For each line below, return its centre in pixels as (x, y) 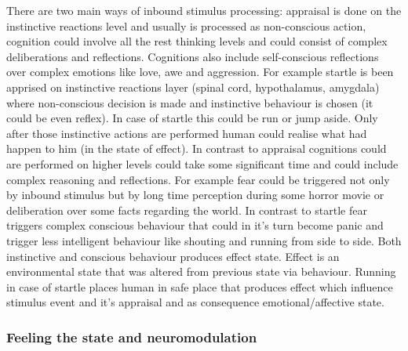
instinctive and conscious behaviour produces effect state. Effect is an (173, 256)
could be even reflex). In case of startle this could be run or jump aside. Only (192, 118)
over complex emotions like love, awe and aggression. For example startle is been (200, 72)
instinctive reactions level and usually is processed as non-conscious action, (186, 25)
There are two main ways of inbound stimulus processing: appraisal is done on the (204, 10)
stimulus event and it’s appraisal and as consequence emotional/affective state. (195, 302)
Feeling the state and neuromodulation (132, 337)
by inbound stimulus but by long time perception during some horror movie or (195, 195)
